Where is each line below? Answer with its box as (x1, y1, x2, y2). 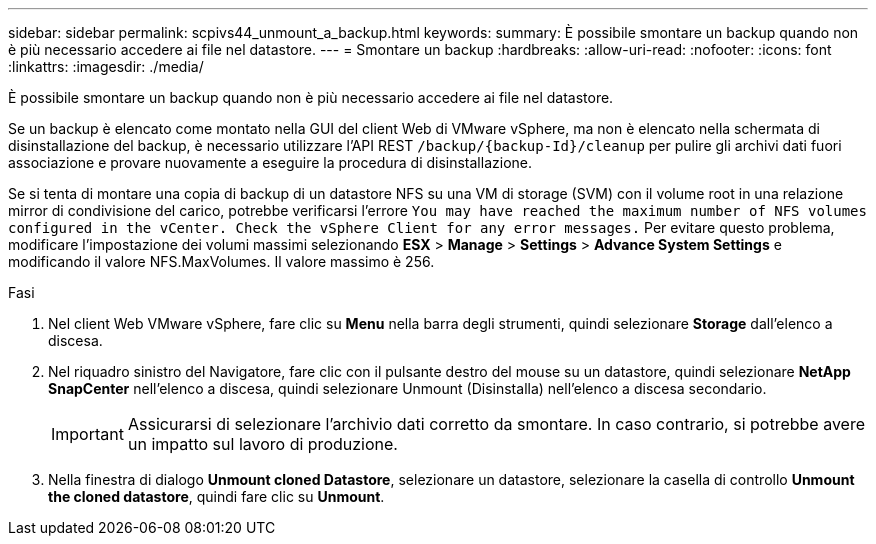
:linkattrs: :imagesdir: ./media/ (8, 58, 204, 75)
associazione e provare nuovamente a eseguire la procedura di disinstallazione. (8, 154, 532, 171)
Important (51, 424, 124, 444)
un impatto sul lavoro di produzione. (127, 434, 398, 454)
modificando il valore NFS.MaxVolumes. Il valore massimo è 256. (8, 253, 435, 270)
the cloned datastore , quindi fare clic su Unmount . (48, 488, 385, 505)
